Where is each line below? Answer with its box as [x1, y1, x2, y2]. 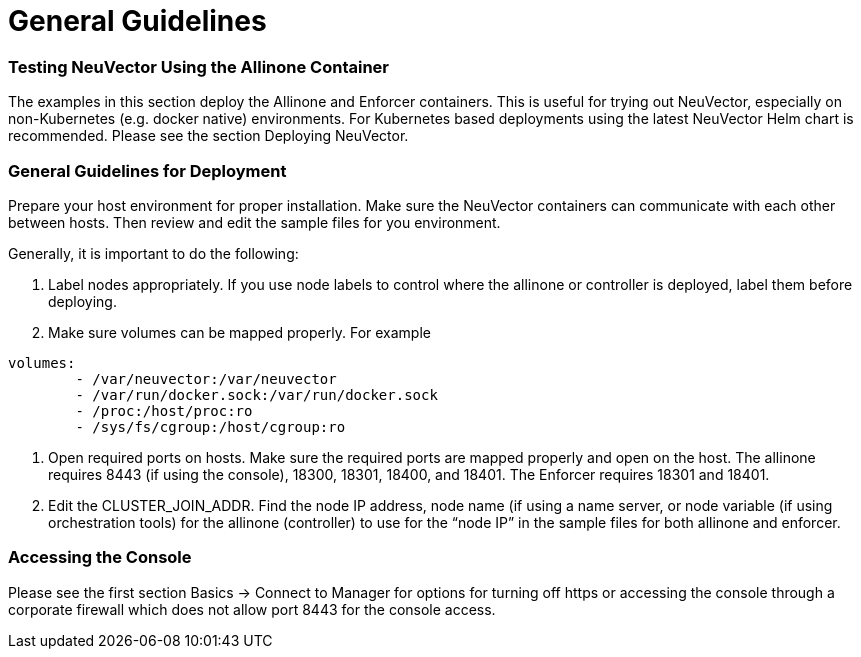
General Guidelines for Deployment [8, 160, 287, 181]
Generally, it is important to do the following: [8, 244, 299, 262]
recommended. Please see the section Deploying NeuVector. [8, 127, 409, 145]
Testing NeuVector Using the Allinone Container [8, 56, 390, 77]
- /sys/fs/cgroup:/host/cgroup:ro [75, 418, 346, 435]
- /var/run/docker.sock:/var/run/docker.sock [75, 386, 438, 403]
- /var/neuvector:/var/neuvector [75, 370, 337, 387]
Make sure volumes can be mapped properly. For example [48, 323, 431, 341]
